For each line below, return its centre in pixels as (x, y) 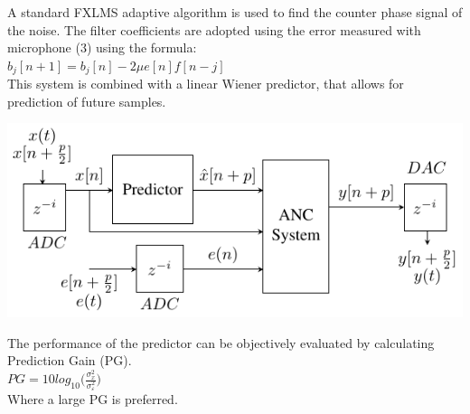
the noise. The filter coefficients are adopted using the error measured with (214, 29)
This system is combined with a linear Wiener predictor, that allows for (206, 84)
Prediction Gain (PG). (70, 360)
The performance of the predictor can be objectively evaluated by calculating (221, 342)
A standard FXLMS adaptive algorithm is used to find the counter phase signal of (235, 12)
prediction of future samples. (87, 101)
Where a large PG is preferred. (93, 398)
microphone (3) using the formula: (102, 47)
